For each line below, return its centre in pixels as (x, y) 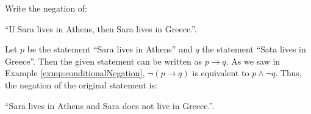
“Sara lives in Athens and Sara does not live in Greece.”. (110, 105)
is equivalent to (221, 73)
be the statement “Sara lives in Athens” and (110, 49)
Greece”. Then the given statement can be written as (104, 61)
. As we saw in (253, 61)
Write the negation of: (46, 8)
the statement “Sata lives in (254, 49)
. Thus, (288, 73)
